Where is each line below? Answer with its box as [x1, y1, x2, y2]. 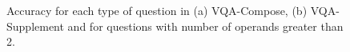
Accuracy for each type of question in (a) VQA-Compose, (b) [6, 2, 308, 19]
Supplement [6, 17, 64, 34]
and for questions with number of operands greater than [67, 17, 344, 34]
